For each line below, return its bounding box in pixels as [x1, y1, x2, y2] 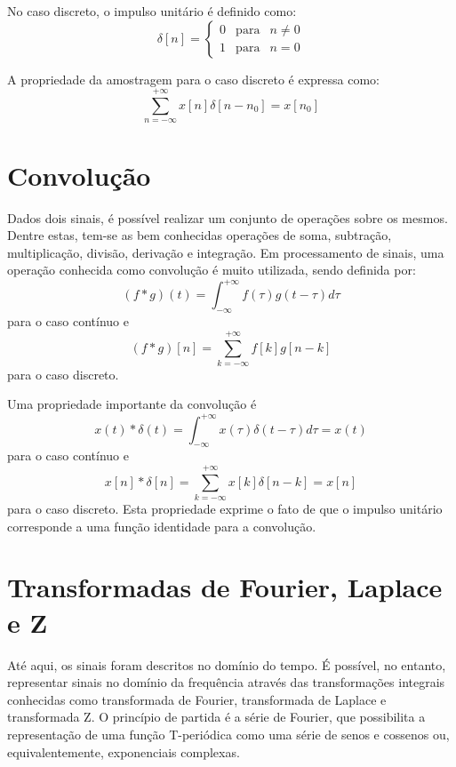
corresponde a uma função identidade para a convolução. [7, 516, 316, 535]
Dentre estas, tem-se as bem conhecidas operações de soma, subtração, [7, 226, 392, 244]
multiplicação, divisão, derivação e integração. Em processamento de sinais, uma [7, 243, 444, 261]
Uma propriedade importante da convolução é [7, 395, 257, 413]
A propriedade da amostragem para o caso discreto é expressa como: [7, 69, 380, 88]
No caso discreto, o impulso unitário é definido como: [7, 2, 297, 20]
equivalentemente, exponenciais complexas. [7, 742, 240, 761]
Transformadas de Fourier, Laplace [7, 569, 443, 605]
